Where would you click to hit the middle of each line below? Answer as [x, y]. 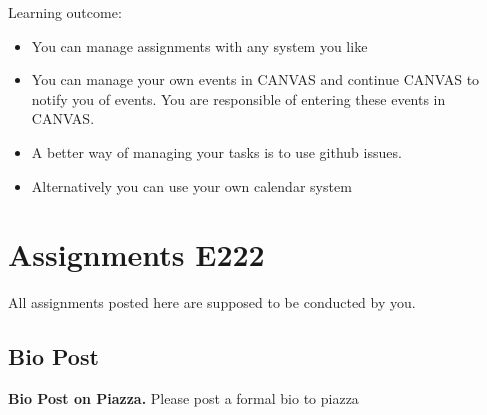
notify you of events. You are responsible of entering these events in [238, 98]
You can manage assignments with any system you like [199, 45]
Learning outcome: [65, 12]
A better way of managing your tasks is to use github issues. [216, 151]
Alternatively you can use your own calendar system [191, 185]
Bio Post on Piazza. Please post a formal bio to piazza [183, 398]
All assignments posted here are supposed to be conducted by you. [212, 302]
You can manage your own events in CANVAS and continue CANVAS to [255, 79]
